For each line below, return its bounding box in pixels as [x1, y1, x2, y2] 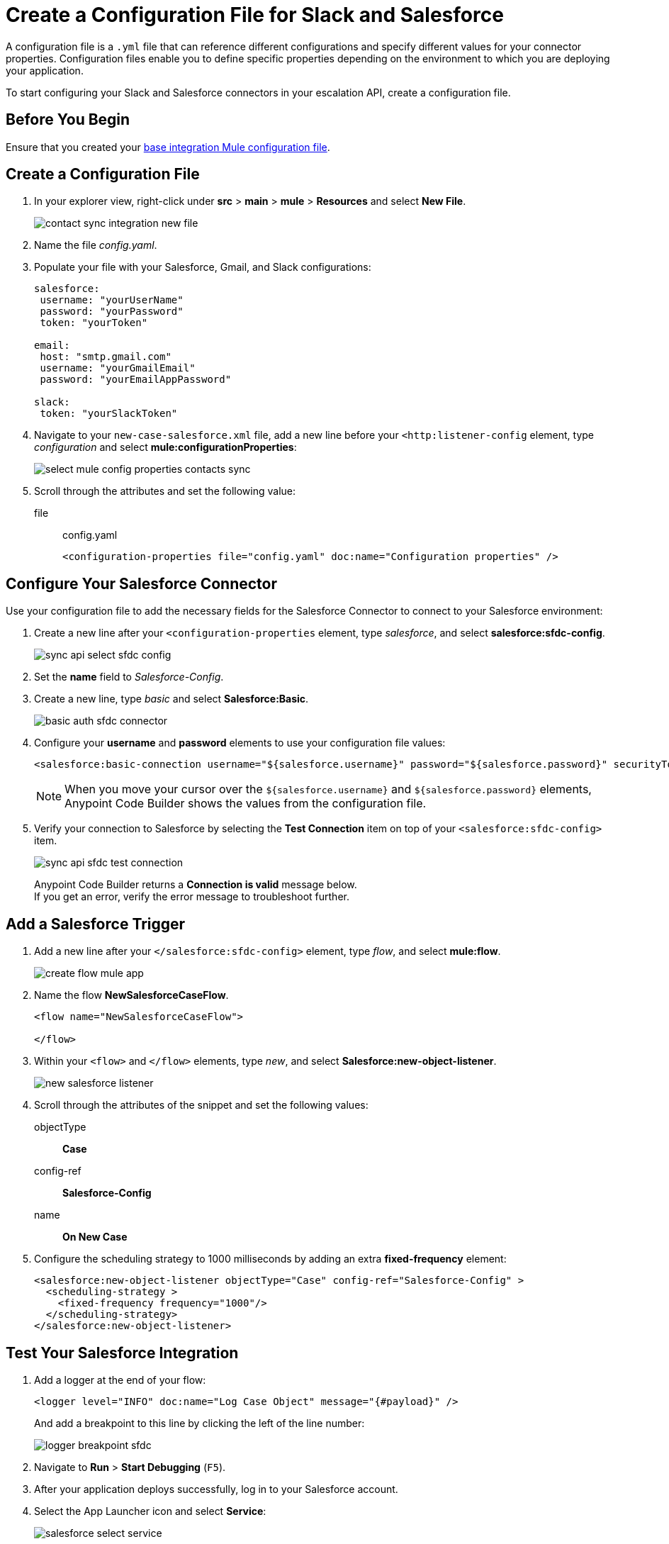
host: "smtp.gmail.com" [40, 351, 172, 363]
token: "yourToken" [40, 317, 148, 329]
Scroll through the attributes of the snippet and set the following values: [34, 1099, 369, 1112]
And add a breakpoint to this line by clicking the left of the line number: [34, 1416, 365, 1429]
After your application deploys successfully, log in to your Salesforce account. [34, 1482, 398, 1495]
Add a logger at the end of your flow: [34, 1373, 206, 1386]
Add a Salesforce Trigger [6, 914, 186, 933]
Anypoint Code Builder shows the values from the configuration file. [64, 796, 427, 811]
